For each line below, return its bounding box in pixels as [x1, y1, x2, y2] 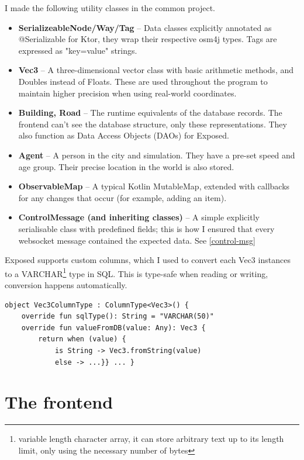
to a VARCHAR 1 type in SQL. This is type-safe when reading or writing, [5, 265, 268, 279]
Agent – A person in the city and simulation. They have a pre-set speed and [18, 148, 295, 161]
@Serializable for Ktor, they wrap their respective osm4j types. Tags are [18, 33, 277, 45]
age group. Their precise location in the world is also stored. [18, 160, 234, 172]
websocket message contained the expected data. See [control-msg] [18, 234, 255, 246]
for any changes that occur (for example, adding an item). [18, 191, 227, 203]
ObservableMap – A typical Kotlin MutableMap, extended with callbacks [18, 180, 290, 192]
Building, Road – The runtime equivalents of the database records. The [18, 106, 282, 119]
